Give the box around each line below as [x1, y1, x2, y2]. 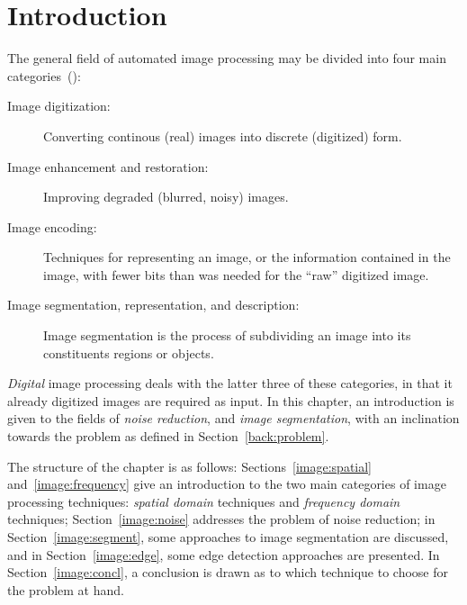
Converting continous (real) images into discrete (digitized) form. [43, 126, 402, 145]
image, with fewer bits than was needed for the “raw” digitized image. [43, 265, 429, 284]
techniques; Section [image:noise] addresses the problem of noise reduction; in [7, 510, 436, 528]
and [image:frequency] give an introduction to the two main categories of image [7, 474, 446, 493]
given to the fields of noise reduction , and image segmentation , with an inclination [7, 409, 460, 428]
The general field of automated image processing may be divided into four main [7, 49, 446, 68]
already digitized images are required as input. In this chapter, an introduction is [7, 391, 454, 410]
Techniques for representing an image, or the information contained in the [43, 248, 451, 266]
